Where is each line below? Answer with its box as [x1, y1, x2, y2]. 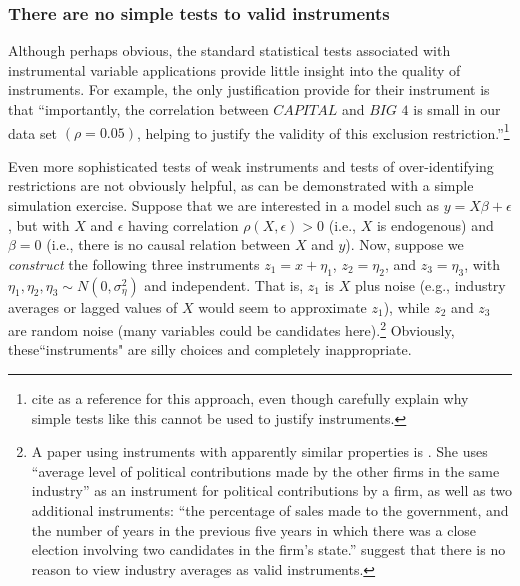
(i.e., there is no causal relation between [46, 234, 291, 255]
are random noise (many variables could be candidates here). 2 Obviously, [8, 317, 455, 340]
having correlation [127, 214, 239, 235]
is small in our [413, 99, 501, 119]
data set [8, 122, 58, 143]
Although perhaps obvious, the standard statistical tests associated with [8, 40, 451, 61]
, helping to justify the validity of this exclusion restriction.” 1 [137, 119, 510, 143]
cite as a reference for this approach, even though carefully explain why [31, 388, 469, 409]
